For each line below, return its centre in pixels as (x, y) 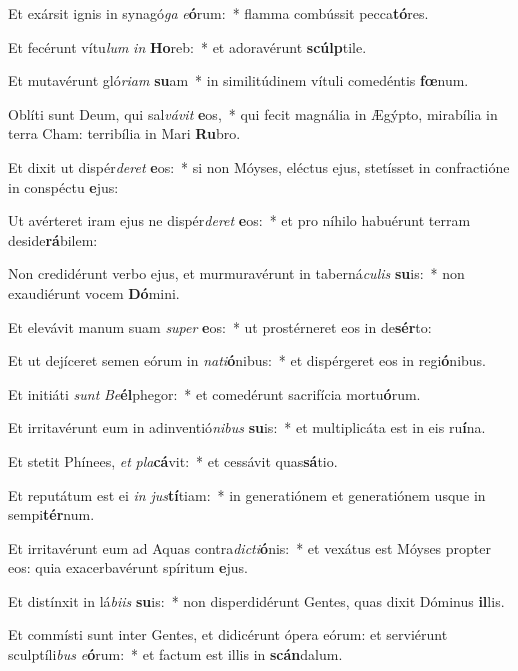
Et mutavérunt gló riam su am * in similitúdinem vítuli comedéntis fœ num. (238, 80)
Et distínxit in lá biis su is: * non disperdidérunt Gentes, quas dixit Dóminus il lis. (256, 600)
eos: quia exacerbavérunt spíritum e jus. (128, 567)
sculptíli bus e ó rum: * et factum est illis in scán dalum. (175, 654)
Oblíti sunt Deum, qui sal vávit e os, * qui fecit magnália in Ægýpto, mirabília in (253, 113)
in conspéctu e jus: (63, 186)
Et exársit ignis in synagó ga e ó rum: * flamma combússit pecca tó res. (218, 13)
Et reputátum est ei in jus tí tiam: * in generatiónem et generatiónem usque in (247, 494)
